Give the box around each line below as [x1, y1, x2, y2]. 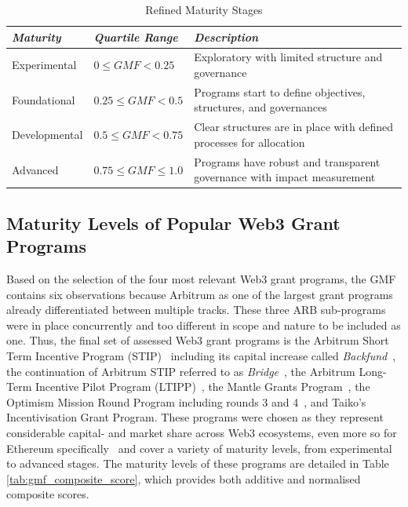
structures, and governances [194, 99, 327, 115]
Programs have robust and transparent [194, 153, 381, 170]
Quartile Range [93, 28, 178, 45]
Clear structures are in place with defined [194, 119, 394, 135]
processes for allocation [194, 133, 305, 150]
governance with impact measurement [194, 169, 376, 185]
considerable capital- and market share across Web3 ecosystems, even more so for [6, 424, 397, 440]
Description [194, 28, 259, 45]
